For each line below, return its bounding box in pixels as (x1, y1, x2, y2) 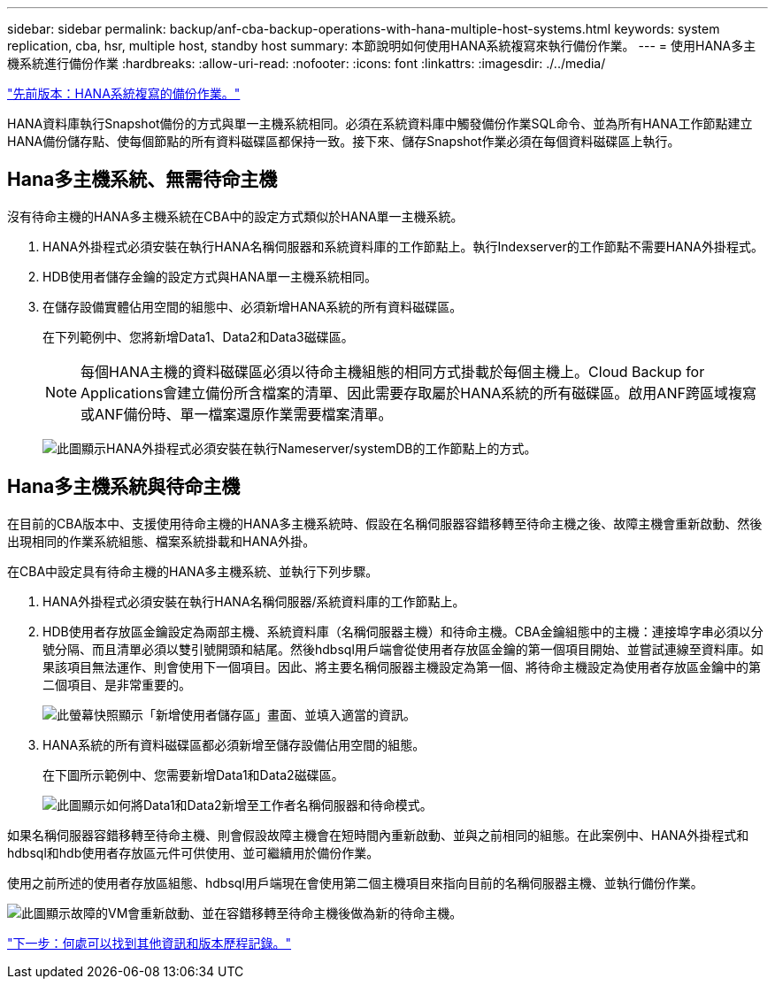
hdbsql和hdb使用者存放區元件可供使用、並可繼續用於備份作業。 (7, 844, 380, 860)
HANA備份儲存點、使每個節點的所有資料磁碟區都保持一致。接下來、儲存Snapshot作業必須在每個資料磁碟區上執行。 (7, 134, 680, 149)
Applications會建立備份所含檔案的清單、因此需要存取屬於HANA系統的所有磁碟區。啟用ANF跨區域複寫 (81, 383, 756, 402)
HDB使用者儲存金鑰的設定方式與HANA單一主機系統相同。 (42, 268, 377, 284)
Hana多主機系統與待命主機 (7, 475, 241, 498)
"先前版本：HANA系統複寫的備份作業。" (7, 86, 241, 101)
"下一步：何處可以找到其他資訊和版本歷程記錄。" (7, 935, 292, 951)
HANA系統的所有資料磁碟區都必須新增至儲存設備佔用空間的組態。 (42, 736, 426, 752)
